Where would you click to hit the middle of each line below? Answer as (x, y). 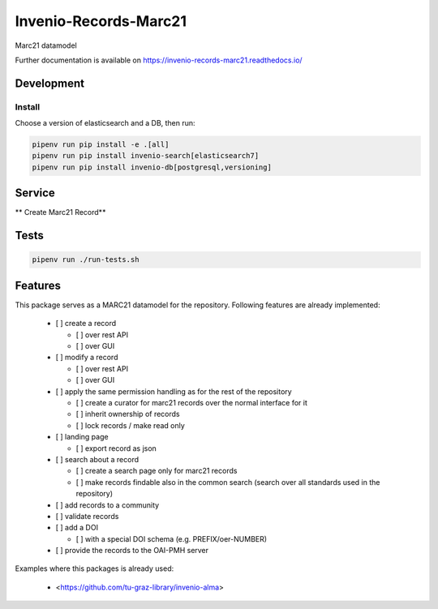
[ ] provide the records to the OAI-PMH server (132, 551)
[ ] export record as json (116, 448)
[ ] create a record (86, 324)
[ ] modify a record (87, 358)
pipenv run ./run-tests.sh (86, 260)
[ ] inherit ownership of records (128, 414)
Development (50, 83)
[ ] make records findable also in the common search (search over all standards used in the (228, 482)
